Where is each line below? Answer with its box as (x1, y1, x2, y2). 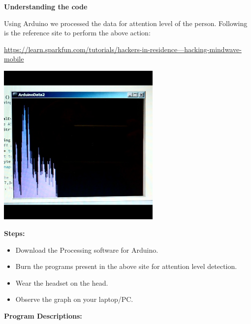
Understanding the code (4, 1, 88, 11)
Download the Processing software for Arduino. (15, 244, 158, 255)
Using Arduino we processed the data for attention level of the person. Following (4, 18, 248, 28)
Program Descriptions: (4, 310, 82, 321)
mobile (4, 54, 24, 64)
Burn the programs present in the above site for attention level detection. (15, 261, 237, 271)
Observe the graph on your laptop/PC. (15, 294, 133, 304)
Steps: (4, 228, 25, 238)
